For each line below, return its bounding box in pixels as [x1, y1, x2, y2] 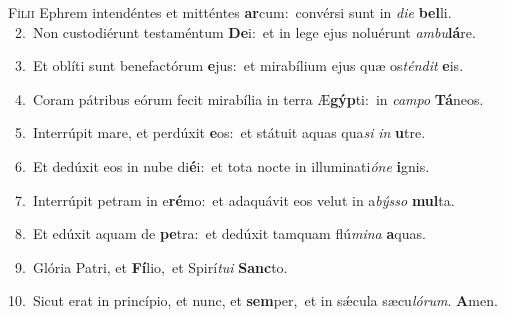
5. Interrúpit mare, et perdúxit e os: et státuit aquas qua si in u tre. [14, 122, 426, 143]
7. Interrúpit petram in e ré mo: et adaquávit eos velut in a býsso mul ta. [14, 189, 455, 210]
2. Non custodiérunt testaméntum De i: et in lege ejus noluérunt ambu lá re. [14, 21, 476, 42]
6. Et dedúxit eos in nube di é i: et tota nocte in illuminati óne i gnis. [14, 155, 430, 176]
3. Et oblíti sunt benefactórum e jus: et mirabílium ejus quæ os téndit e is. [14, 55, 464, 76]
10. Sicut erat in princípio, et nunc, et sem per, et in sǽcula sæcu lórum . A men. [8, 290, 498, 311]
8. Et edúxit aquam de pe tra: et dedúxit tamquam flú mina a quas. [14, 223, 426, 244]
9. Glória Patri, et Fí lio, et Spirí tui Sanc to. [14, 256, 288, 277]
